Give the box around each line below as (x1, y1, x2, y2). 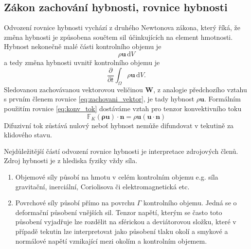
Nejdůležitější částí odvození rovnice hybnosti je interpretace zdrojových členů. (4, 146, 238, 156)
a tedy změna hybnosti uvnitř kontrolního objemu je (4, 57, 160, 67)
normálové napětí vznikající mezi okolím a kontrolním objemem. (15, 235, 207, 246)
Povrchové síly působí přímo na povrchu (15, 198, 135, 208)
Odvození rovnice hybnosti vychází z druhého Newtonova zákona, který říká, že (4, 22, 240, 33)
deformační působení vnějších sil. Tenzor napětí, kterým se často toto (15, 207, 222, 217)
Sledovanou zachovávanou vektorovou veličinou (4, 84, 143, 94)
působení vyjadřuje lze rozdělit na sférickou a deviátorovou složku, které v (15, 216, 236, 227)
